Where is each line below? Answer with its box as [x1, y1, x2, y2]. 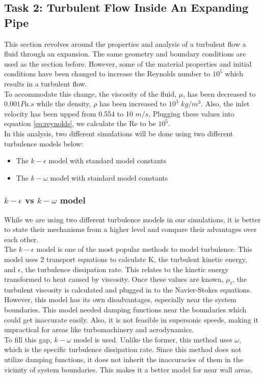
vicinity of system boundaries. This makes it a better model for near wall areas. [4, 364, 253, 374]
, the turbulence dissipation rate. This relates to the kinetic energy [20, 264, 229, 274]
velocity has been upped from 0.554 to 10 [4, 108, 133, 119]
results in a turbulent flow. [4, 78, 87, 89]
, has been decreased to [183, 88, 256, 99]
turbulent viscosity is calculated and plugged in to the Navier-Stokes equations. [4, 284, 252, 295]
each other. [4, 234, 39, 244]
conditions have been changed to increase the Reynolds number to [4, 68, 210, 79]
